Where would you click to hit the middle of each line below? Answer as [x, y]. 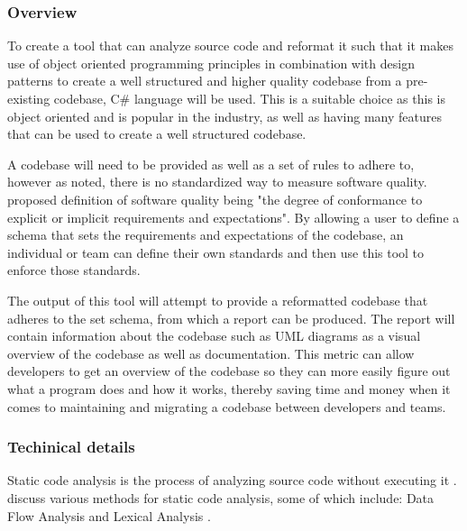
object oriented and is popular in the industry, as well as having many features [225, 116]
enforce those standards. [74, 270]
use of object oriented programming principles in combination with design [211, 63]
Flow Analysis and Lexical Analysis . [109, 515]
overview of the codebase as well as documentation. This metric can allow [211, 353]
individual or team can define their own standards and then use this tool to [216, 252]
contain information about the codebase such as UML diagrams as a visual [214, 336]
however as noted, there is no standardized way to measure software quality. [217, 182]
